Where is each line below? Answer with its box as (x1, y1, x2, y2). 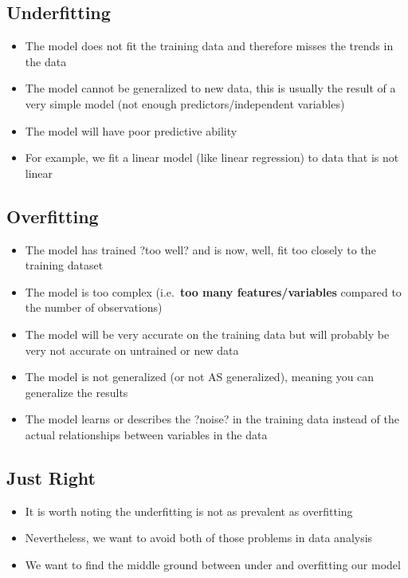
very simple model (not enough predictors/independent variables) (25, 95, 345, 112)
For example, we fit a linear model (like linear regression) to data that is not (25, 149, 399, 166)
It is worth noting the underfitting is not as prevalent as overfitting (25, 502, 353, 519)
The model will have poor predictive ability (25, 122, 237, 139)
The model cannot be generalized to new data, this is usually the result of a (25, 80, 396, 96)
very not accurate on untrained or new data (25, 341, 239, 358)
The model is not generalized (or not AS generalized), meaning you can (25, 368, 375, 385)
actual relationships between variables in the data (25, 426, 268, 442)
